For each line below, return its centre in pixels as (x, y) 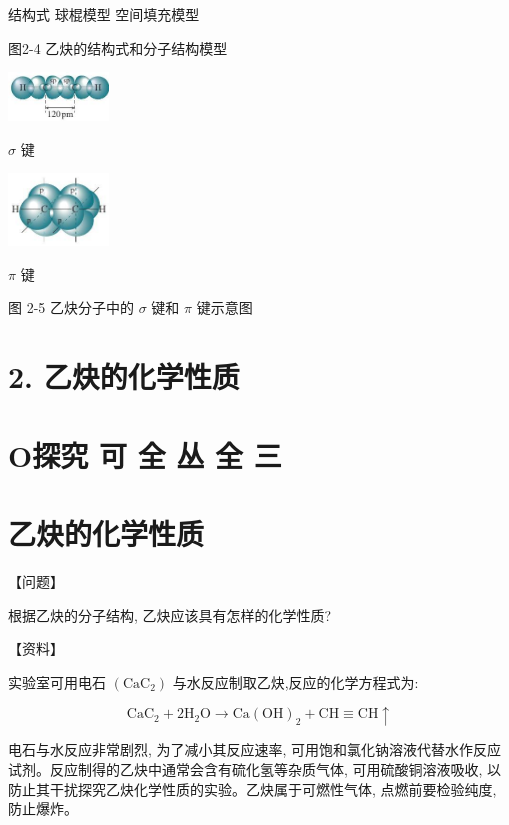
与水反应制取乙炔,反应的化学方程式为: (295, 681)
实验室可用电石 (57, 681)
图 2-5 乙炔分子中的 (71, 307)
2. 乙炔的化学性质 (124, 376)
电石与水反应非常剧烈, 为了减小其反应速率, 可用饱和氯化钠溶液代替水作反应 (255, 749)
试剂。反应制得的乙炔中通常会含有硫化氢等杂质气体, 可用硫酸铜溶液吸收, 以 (255, 768)
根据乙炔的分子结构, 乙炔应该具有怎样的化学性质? (170, 614)
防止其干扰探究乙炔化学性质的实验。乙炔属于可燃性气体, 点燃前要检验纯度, (252, 788)
